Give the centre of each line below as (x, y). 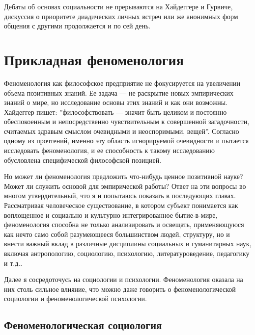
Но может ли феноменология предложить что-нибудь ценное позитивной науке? (124, 176)
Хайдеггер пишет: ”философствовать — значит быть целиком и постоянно (115, 112)
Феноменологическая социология (83, 325)
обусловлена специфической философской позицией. (83, 160)
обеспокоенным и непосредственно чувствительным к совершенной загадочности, (127, 121)
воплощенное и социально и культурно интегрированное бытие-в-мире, (111, 215)
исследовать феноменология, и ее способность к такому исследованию (109, 150)
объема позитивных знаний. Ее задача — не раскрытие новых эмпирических (119, 92)
